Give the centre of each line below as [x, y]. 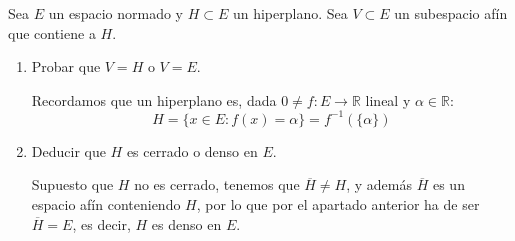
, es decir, [101, 223]
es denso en [186, 223]
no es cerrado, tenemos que [217, 184]
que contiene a [52, 32]
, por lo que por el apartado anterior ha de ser [338, 204]
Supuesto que [72, 184]
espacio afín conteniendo [106, 204]
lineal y [388, 99]
